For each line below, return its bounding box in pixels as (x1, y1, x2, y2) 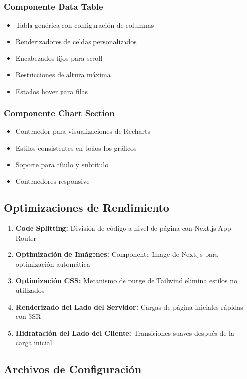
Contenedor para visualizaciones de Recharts (15, 126, 150, 136)
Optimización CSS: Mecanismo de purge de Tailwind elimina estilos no (15, 275, 237, 285)
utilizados (15, 284, 45, 295)
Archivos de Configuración (4, 361, 142, 377)
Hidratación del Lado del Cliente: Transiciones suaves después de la (15, 327, 234, 338)
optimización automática (15, 258, 90, 269)
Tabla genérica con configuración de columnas (15, 20, 154, 30)
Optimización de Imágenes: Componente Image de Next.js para (15, 249, 218, 259)
